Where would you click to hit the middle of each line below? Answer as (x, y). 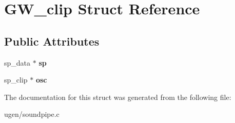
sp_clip (16, 80)
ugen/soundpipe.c (32, 114)
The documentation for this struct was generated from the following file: (118, 97)
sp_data (17, 62)
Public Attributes (52, 41)
